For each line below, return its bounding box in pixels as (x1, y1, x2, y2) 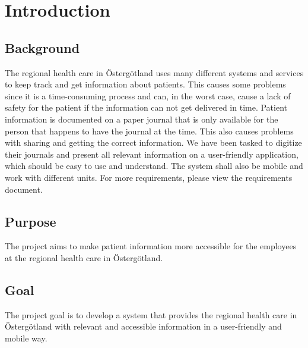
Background (5, 38, 80, 57)
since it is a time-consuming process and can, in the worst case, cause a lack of (5, 89, 291, 102)
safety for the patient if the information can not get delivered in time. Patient (5, 101, 288, 114)
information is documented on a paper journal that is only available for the (5, 112, 278, 125)
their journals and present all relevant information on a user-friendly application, (5, 148, 299, 160)
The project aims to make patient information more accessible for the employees (5, 240, 297, 252)
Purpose (5, 212, 56, 230)
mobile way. (5, 331, 47, 344)
